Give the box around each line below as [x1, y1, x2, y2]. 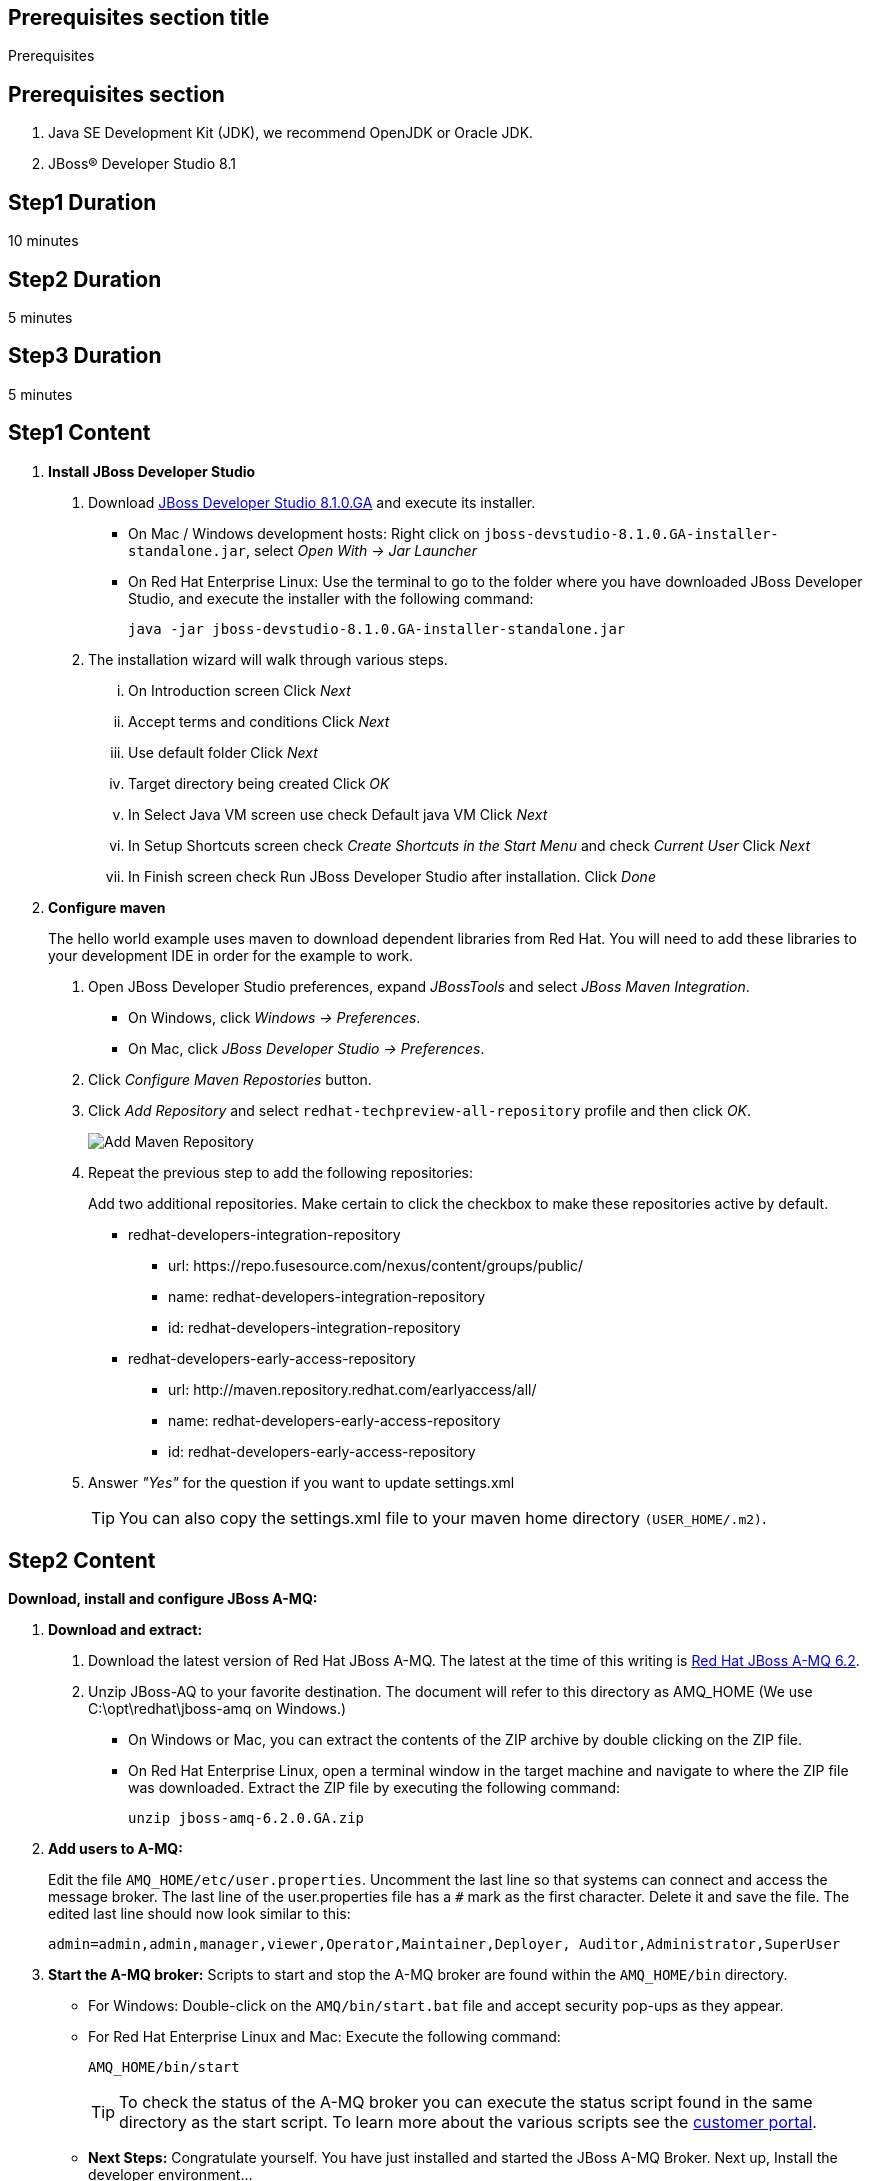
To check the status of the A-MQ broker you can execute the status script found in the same [119, 2092, 813, 2113]
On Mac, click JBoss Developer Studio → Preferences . [128, 1039, 485, 1057]
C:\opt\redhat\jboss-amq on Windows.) [88, 1700, 347, 1718]
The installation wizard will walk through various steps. [88, 650, 448, 668]
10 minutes [8, 232, 79, 250]
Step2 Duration [8, 266, 162, 292]
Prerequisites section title [8, 5, 270, 30]
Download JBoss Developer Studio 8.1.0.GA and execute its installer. [88, 493, 536, 511]
